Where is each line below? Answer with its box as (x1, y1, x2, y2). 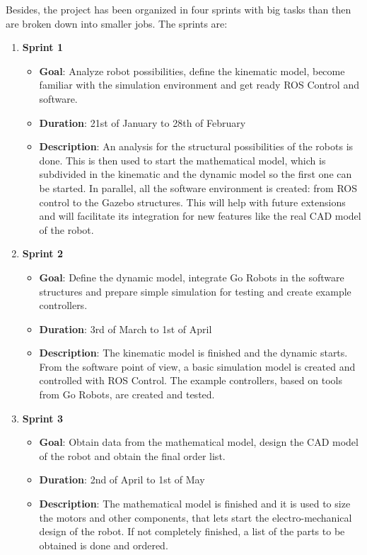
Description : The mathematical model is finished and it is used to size (39, 496, 351, 511)
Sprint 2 (22, 246, 63, 261)
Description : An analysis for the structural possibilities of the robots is (39, 139, 354, 154)
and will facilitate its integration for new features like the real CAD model (39, 208, 361, 223)
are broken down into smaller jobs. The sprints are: (6, 16, 228, 30)
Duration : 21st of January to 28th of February (39, 115, 246, 130)
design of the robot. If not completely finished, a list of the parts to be (39, 524, 345, 539)
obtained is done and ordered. (39, 537, 168, 552)
